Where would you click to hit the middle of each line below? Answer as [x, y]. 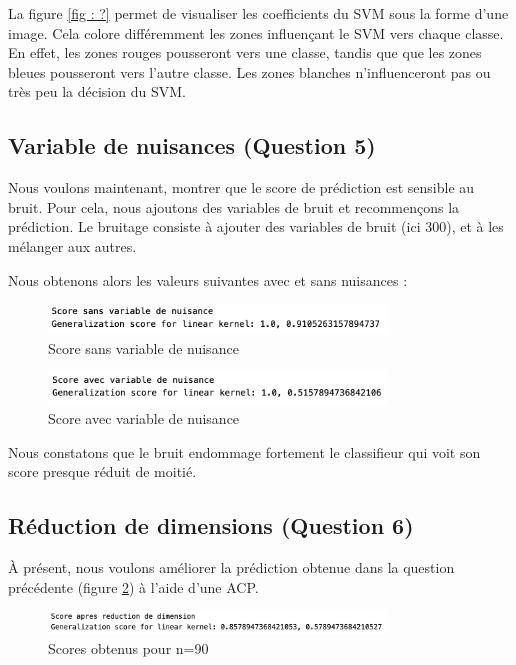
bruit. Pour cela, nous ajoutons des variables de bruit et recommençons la [234, 206]
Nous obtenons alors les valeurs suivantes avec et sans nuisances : [208, 279]
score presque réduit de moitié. [102, 471]
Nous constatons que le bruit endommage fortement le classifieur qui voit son [244, 451]
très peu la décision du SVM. [97, 91]
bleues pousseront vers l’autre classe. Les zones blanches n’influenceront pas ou [249, 71]
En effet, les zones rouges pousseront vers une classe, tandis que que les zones [245, 52]
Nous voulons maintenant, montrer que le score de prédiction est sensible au [241, 187]
